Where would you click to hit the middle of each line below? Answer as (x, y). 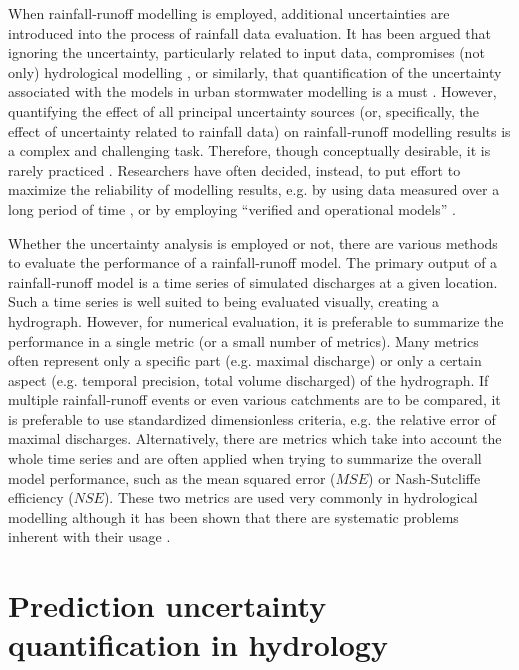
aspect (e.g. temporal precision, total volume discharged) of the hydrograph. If (248, 379)
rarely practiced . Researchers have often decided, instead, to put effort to (234, 169)
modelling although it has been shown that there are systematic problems (233, 516)
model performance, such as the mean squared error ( (172, 477)
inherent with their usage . (89, 536)
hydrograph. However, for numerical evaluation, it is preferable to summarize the (256, 320)
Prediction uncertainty (167, 605)
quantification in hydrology (198, 644)
